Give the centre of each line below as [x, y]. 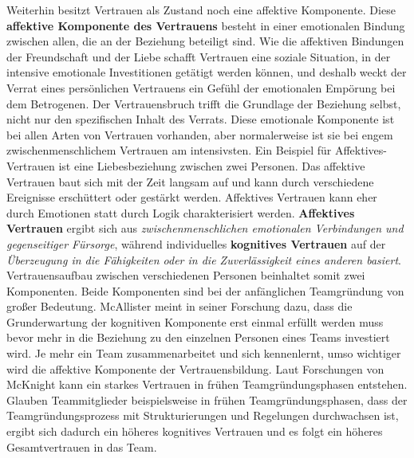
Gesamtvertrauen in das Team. [82, 446]
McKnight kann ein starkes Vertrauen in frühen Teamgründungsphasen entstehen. [207, 384]
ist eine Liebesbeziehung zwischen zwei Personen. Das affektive [212, 165]
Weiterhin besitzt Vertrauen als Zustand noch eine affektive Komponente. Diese [201, 10]
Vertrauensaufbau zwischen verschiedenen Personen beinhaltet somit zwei [186, 275]
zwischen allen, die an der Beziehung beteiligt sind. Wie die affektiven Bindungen [205, 41]
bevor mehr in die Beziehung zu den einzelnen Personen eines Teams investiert [198, 337]
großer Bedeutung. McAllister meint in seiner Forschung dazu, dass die [179, 306]
